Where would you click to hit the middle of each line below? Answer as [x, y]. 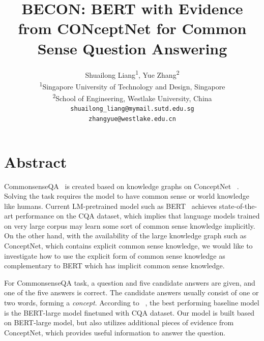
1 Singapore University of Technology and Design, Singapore [132, 85]
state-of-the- [238, 206]
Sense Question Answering [132, 48]
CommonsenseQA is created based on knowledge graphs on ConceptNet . [122, 186]
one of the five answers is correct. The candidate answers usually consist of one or [131, 292]
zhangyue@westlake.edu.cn [132, 119]
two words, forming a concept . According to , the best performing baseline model [132, 303]
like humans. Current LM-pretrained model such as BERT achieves [111, 206]
